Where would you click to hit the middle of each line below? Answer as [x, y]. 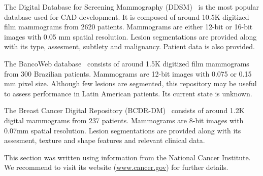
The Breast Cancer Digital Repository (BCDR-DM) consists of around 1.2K [124, 110]
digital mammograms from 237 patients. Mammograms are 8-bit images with [124, 120]
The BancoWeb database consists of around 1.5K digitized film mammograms [127, 63]
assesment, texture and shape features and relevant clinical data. [105, 140]
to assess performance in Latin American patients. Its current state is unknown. [128, 93]
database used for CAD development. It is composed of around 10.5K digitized [127, 16]
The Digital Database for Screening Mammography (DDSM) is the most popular [132, 7]
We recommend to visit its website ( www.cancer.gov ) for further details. [116, 167]
